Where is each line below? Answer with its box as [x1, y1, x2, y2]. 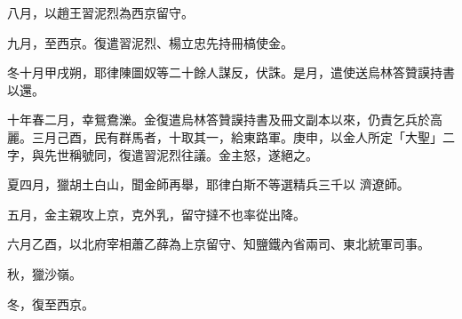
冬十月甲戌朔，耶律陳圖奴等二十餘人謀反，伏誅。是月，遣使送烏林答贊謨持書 [7, 63, 455, 82]
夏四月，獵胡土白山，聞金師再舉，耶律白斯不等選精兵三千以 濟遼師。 [7, 175, 410, 194]
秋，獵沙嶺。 [7, 264, 82, 283]
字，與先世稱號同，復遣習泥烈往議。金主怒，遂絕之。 [7, 145, 318, 163]
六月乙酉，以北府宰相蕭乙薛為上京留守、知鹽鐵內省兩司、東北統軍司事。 [7, 235, 430, 253]
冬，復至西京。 [7, 294, 94, 313]
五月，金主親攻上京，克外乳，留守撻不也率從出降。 [7, 204, 306, 223]
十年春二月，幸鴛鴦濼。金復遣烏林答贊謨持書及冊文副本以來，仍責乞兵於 [7, 110, 430, 129]
